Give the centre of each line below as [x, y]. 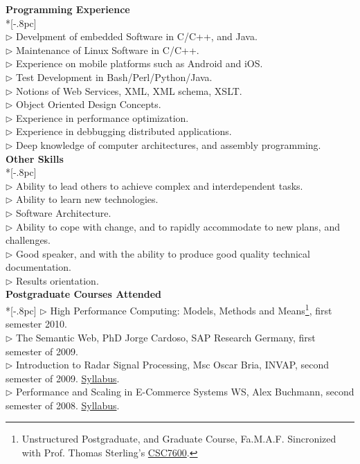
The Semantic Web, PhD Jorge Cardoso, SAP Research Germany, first [166, 337]
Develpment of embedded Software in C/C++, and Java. [137, 36]
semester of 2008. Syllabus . [63, 405]
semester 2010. [36, 324]
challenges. [28, 240]
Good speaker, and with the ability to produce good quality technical [163, 253]
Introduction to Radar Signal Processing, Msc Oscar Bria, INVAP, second [173, 365]
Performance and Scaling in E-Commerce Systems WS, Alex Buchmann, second [185, 392]
